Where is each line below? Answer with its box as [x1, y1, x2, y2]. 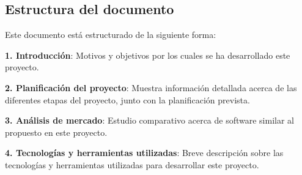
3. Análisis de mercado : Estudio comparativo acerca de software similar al [5, 114, 295, 127]
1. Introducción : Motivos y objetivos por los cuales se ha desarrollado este [5, 48, 290, 61]
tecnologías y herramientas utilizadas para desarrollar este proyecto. [5, 158, 259, 171]
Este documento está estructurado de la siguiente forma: [5, 28, 216, 41]
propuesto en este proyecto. [5, 125, 108, 138]
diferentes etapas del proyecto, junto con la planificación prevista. [5, 93, 250, 106]
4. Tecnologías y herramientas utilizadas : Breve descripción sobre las [5, 146, 284, 159]
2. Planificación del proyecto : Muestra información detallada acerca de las [5, 81, 297, 94]
